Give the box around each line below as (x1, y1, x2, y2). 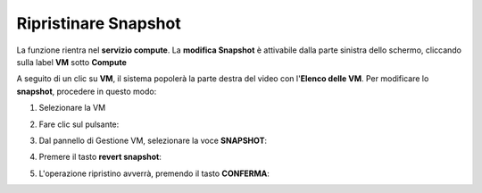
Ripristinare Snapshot (16, 13, 182, 33)
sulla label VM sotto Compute (16, 56, 127, 67)
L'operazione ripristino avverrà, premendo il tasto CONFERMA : (38, 168, 270, 179)
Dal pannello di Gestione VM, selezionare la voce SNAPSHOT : (38, 135, 268, 146)
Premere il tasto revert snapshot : (38, 152, 162, 163)
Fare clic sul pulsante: (38, 119, 120, 130)
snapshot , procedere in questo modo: (16, 86, 157, 96)
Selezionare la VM (38, 103, 106, 113)
